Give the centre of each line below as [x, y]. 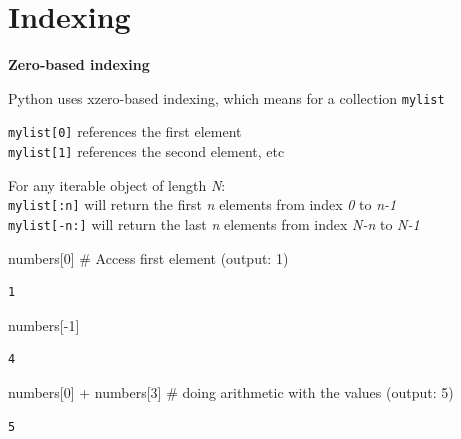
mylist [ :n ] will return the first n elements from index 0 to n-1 [202, 204]
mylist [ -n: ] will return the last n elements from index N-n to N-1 [214, 223]
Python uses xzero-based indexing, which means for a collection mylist [226, 97]
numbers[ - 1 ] [44, 324]
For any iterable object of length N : [117, 184]
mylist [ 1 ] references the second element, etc [146, 151]
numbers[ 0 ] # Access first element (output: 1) [148, 257]
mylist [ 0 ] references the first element [125, 131]
